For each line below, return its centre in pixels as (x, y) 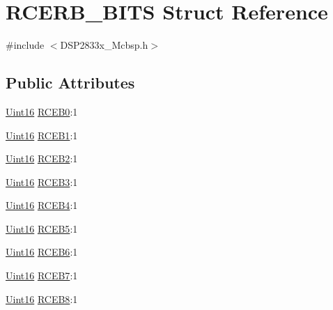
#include (25, 45)
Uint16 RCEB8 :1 (42, 299)
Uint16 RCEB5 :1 (42, 228)
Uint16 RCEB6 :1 (42, 252)
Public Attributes (70, 83)
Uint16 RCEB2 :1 (42, 158)
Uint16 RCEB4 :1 (42, 205)
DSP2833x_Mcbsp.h (104, 45)
